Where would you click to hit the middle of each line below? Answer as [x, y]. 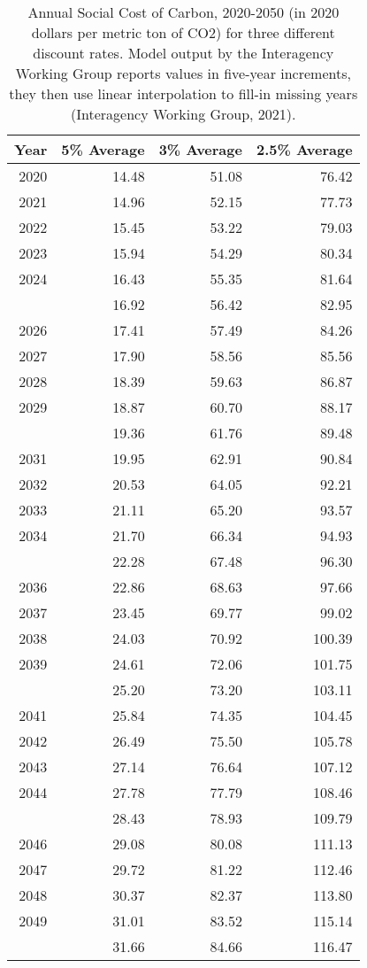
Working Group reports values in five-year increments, [183, 73]
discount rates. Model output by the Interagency [183, 53]
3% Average [200, 149]
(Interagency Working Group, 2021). [183, 114]
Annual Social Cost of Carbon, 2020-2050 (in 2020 [183, 12]
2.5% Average [304, 149]
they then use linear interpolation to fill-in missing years [183, 93]
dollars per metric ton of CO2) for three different [183, 32]
